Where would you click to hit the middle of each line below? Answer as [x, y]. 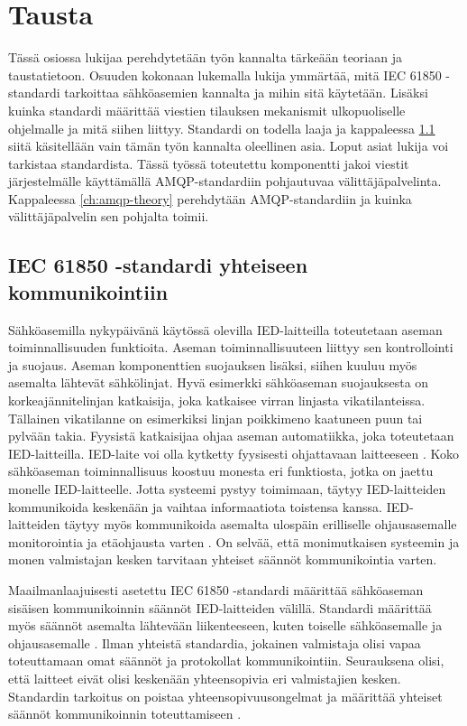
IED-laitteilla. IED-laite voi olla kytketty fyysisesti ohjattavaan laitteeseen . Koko [234, 453]
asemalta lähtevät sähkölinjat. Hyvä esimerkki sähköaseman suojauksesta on [219, 382]
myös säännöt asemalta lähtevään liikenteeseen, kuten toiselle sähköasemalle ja [225, 625]
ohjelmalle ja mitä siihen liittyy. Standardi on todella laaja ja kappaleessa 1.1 [222, 128]
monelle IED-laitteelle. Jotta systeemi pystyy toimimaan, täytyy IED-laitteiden [227, 489]
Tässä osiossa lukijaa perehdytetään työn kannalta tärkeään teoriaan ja [205, 57]
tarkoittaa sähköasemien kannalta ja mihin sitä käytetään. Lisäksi [246, 93]
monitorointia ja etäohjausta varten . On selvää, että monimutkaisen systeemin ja [234, 541]
